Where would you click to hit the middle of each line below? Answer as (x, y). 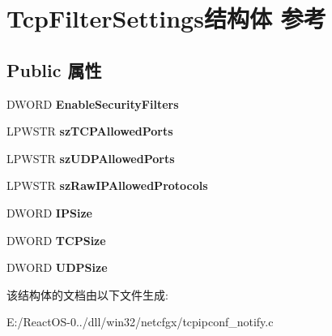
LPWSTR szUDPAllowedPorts (91, 158)
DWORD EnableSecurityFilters (93, 103)
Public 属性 (54, 69)
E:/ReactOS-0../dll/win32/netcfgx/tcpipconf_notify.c (140, 322)
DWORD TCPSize (56, 240)
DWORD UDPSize (57, 267)
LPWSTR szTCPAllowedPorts (90, 131)
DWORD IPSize (49, 212)
